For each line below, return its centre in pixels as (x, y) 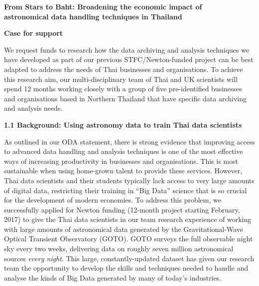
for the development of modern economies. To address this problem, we (113, 200)
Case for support (34, 33)
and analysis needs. (33, 108)
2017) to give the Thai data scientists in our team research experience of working (128, 219)
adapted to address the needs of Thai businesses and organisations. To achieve (124, 69)
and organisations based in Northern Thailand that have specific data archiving (126, 98)
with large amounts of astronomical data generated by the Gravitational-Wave (124, 229)
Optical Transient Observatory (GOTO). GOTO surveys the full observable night (129, 239)
